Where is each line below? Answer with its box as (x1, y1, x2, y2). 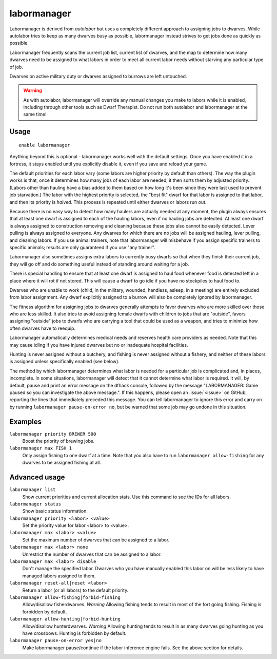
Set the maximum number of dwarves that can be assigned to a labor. (22, 537, 170, 543)
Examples (9, 417, 42, 426)
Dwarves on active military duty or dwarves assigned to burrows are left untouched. (9, 73, 187, 79)
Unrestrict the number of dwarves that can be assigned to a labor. (22, 551, 162, 557)
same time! (23, 111, 47, 118)
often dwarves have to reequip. (9, 325, 75, 331)
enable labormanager (18, 142, 70, 148)
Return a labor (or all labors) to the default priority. (22, 587, 129, 593)
